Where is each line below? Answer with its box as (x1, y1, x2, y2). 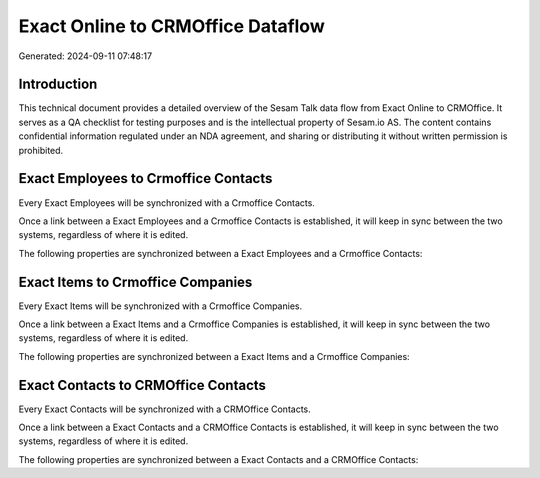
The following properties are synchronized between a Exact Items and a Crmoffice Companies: (18, 350, 410, 362)
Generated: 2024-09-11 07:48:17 (18, 50, 153, 62)
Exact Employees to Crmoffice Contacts (18, 170, 273, 187)
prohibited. (18, 144, 64, 156)
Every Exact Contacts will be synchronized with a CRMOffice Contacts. (18, 403, 312, 415)
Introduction (18, 76, 98, 93)
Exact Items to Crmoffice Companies (18, 273, 253, 290)
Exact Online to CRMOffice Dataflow (18, 15, 325, 37)
